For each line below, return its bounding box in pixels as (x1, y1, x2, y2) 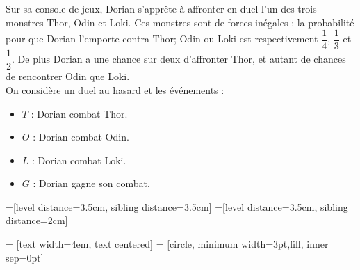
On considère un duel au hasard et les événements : (6, 82, 224, 97)
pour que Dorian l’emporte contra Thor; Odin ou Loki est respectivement (6, 31, 318, 46)
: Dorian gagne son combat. (33, 176, 150, 191)
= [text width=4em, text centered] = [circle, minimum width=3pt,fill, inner (6, 237, 329, 251)
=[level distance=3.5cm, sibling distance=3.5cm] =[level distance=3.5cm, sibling (6, 199, 348, 214)
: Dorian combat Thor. (31, 106, 128, 120)
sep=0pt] (6, 250, 44, 264)
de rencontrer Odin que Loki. (6, 69, 130, 84)
